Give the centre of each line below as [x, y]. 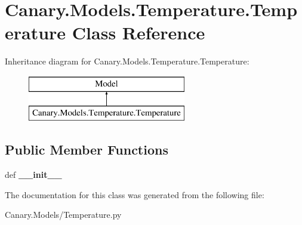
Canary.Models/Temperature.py [63, 215]
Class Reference [138, 33]
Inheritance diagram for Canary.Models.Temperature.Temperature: [127, 61]
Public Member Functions [87, 150]
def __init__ [33, 175]
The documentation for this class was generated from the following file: [135, 194]
